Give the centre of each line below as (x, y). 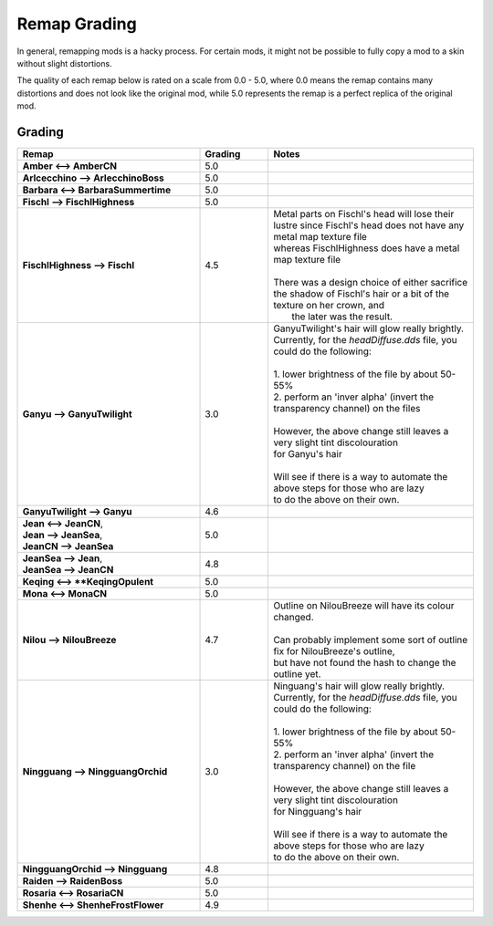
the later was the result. (342, 317)
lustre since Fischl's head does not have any (369, 225)
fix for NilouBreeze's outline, (335, 651)
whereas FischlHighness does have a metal (367, 248)
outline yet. (297, 674)
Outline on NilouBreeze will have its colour (364, 606)
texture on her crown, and (329, 306)
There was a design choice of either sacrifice (371, 283)
